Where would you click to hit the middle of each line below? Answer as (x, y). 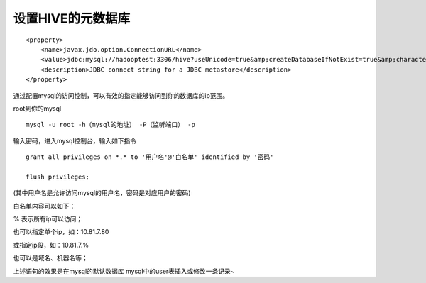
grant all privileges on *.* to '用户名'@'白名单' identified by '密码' (150, 157)
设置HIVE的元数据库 (72, 18)
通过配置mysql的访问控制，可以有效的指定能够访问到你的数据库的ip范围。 (121, 95)
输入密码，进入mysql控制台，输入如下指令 (75, 140)
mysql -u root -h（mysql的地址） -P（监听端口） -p (110, 125)
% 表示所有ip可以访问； (48, 219)
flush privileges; (58, 177)
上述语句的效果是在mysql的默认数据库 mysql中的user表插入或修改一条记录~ (124, 271)
